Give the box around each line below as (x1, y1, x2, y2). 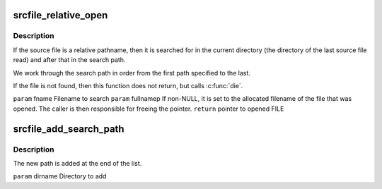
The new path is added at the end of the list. (13, 159, 142, 167)
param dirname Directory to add (13, 172, 107, 181)
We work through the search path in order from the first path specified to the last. (13, 68, 250, 77)
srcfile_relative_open (13, 9, 108, 21)
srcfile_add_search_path (13, 123, 125, 135)
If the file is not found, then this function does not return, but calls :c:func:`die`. (13, 81, 243, 90)
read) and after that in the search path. (13, 56, 126, 64)
